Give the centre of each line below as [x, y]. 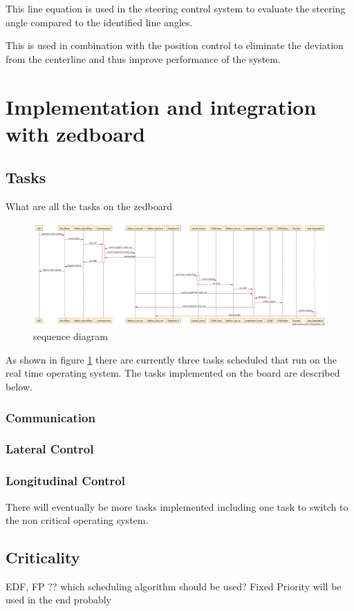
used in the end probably [58, 600]
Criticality [43, 557]
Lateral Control [50, 449]
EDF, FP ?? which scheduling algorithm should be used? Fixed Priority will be [174, 586]
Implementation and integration [161, 106]
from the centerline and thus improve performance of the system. [143, 58]
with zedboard [75, 133]
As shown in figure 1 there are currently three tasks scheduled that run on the [171, 359]
